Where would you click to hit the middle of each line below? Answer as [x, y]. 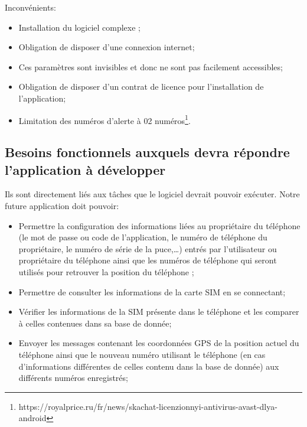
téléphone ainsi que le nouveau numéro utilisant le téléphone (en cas [142, 354]
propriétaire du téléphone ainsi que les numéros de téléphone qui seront [148, 260]
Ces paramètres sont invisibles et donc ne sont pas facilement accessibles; [151, 66]
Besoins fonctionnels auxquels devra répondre [147, 152]
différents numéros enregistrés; [73, 378]
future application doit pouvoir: [62, 206]
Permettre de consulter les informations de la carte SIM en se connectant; [152, 291]
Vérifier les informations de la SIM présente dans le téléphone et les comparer [159, 312]
